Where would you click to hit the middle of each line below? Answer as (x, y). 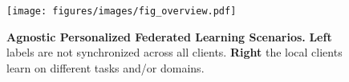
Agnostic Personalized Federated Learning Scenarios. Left (169, 36)
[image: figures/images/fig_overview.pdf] (122, 11)
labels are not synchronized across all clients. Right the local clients (174, 52)
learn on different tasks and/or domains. (106, 67)
